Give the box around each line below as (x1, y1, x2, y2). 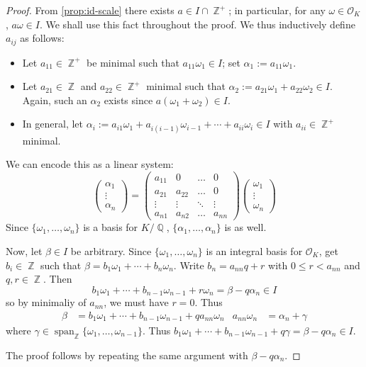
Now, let (6, 243, 43, 258)
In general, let (22, 116, 84, 131)
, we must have (104, 295, 169, 310)
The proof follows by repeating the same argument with (6, 347, 248, 362)
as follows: (20, 30, 65, 45)
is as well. (224, 220, 267, 235)
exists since (104, 92, 153, 107)
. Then (43, 271, 72, 286)
